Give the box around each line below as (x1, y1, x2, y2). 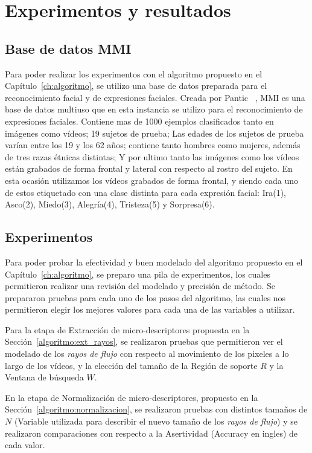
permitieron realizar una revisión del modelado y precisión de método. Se (5, 279, 276, 292)
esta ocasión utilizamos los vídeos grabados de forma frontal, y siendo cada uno (5, 174, 298, 186)
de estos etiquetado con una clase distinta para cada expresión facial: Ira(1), (5, 186, 286, 198)
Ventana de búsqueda (5, 371, 84, 383)
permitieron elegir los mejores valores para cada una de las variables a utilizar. (5, 303, 295, 316)
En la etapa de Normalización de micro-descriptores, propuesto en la (5, 391, 258, 403)
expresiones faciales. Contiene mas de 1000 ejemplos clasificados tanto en (5, 114, 274, 127)
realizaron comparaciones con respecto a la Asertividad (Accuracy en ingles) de (5, 426, 298, 439)
